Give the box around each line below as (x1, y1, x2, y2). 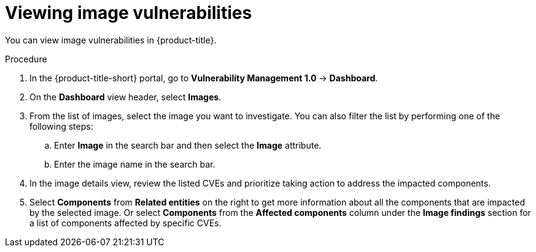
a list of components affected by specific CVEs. (29, 217, 222, 228)
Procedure (5, 53, 47, 64)
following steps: (29, 120, 93, 132)
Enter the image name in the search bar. (54, 158, 216, 169)
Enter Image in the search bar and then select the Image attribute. (54, 139, 322, 150)
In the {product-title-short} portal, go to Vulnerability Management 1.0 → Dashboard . (29, 72, 378, 83)
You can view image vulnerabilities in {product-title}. (5, 34, 217, 45)
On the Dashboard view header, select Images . (29, 91, 222, 102)
